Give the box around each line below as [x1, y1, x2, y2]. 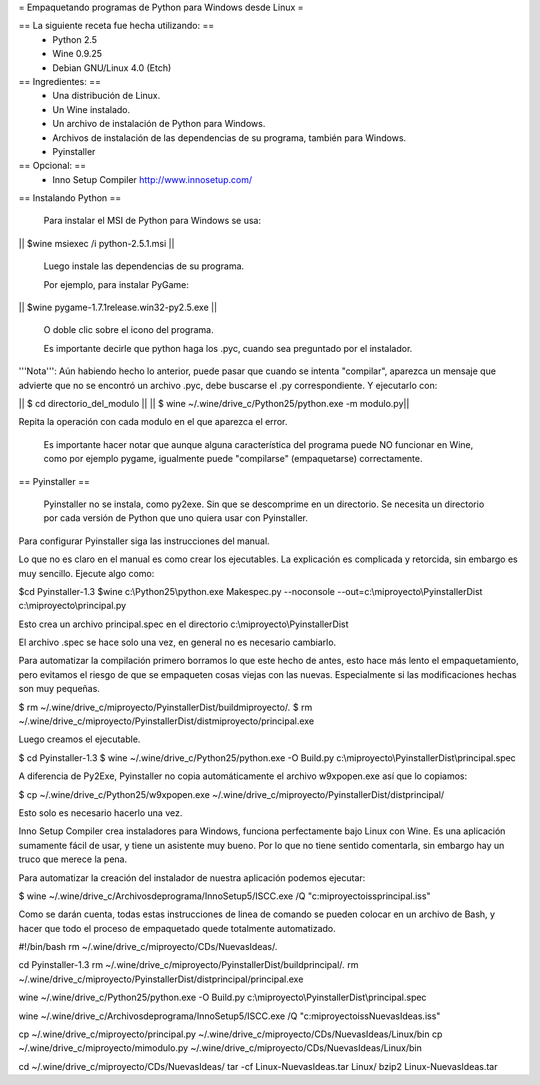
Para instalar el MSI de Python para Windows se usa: [43, 215, 262, 227]
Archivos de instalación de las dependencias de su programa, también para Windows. [52, 131, 407, 144]
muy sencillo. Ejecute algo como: [18, 567, 155, 579]
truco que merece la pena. [18, 853, 128, 865]
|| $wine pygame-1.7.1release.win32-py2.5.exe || [18, 301, 218, 314]
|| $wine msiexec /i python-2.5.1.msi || [18, 237, 175, 249]
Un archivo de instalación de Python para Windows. [52, 118, 266, 130]
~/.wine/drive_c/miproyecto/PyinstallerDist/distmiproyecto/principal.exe [18, 715, 315, 727]
